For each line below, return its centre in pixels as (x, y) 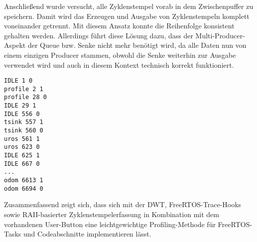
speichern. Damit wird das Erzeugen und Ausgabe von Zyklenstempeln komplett (127, 16)
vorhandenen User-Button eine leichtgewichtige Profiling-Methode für (110, 224)
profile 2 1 (24, 89)
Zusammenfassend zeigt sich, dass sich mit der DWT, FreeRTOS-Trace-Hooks (123, 204)
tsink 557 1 (24, 122)
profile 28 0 (25, 97)
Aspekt (15, 45)
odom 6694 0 (24, 188)
